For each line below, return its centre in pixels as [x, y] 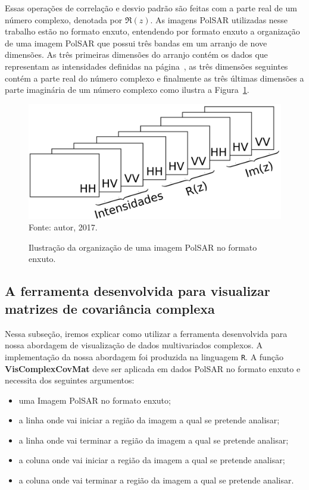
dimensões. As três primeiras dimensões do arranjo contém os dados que [136, 54]
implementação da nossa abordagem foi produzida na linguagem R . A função [144, 356]
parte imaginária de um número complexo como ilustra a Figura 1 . [127, 90]
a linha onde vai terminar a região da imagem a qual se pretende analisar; [154, 440]
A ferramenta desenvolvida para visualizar [138, 291]
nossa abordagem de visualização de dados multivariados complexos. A [134, 345]
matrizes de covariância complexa [110, 308]
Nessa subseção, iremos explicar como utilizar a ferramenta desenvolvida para [146, 333]
